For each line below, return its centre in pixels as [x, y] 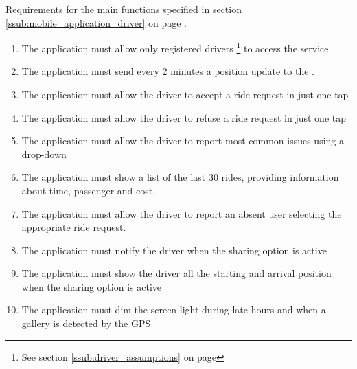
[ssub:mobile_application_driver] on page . [96, 22]
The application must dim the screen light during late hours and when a [174, 310]
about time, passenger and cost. [89, 190]
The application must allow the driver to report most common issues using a [183, 141]
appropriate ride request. [74, 227]
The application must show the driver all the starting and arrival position [176, 273]
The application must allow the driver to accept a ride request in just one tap [185, 94]
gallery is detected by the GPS [86, 323]
